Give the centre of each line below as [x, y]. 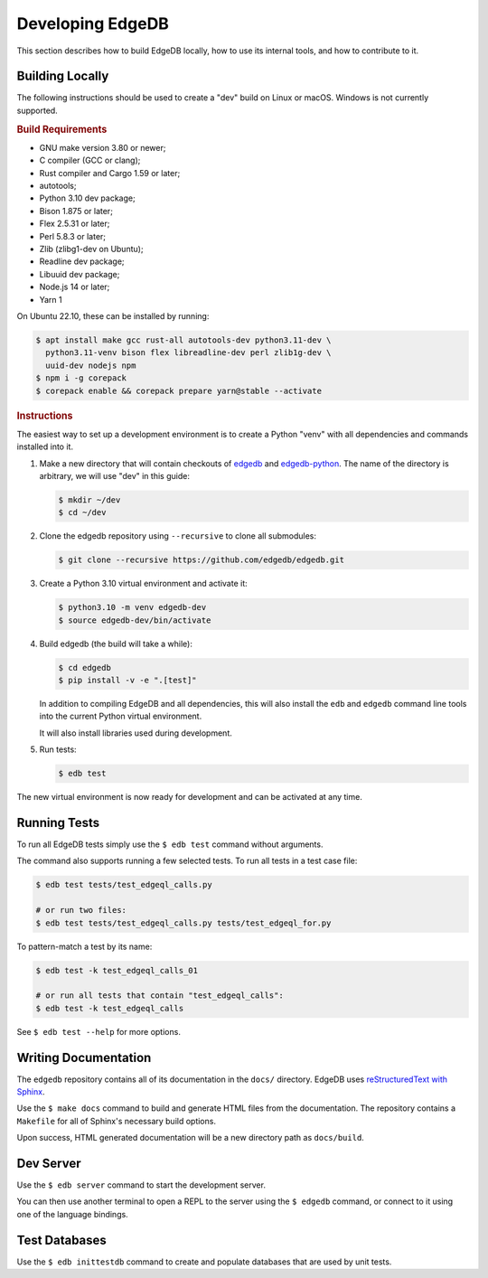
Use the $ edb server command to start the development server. [141, 1185]
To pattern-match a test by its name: [84, 946]
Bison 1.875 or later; [76, 211]
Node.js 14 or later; [75, 287]
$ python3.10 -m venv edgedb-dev [132, 607]
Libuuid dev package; [80, 274]
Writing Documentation [84, 1057]
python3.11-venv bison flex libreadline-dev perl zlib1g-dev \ [188, 353]
